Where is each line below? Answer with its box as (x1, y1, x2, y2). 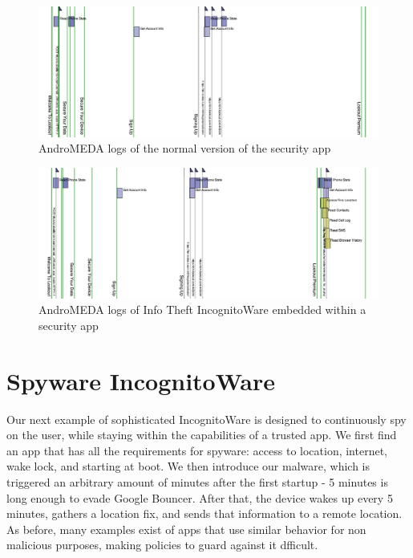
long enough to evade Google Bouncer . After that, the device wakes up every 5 (6, 489, 393, 506)
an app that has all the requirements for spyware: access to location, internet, (6, 442, 388, 458)
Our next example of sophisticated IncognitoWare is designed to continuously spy (6, 410, 407, 427)
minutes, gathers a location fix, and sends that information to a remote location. (6, 505, 403, 522)
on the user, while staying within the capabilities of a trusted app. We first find (6, 426, 397, 443)
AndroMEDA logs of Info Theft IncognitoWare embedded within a (38, 301, 366, 318)
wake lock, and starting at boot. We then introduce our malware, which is (6, 458, 370, 475)
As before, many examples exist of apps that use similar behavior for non (6, 520, 366, 537)
